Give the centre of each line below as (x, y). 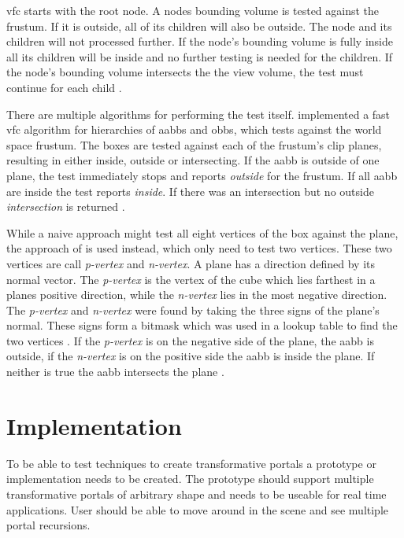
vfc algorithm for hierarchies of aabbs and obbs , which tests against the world (194, 129)
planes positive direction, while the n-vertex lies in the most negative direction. (197, 295)
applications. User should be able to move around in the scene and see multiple (198, 509)
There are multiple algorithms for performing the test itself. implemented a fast (198, 114)
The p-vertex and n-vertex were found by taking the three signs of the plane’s (193, 310)
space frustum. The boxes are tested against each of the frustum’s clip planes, (194, 144)
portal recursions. (48, 525)
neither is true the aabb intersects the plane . (115, 372)
